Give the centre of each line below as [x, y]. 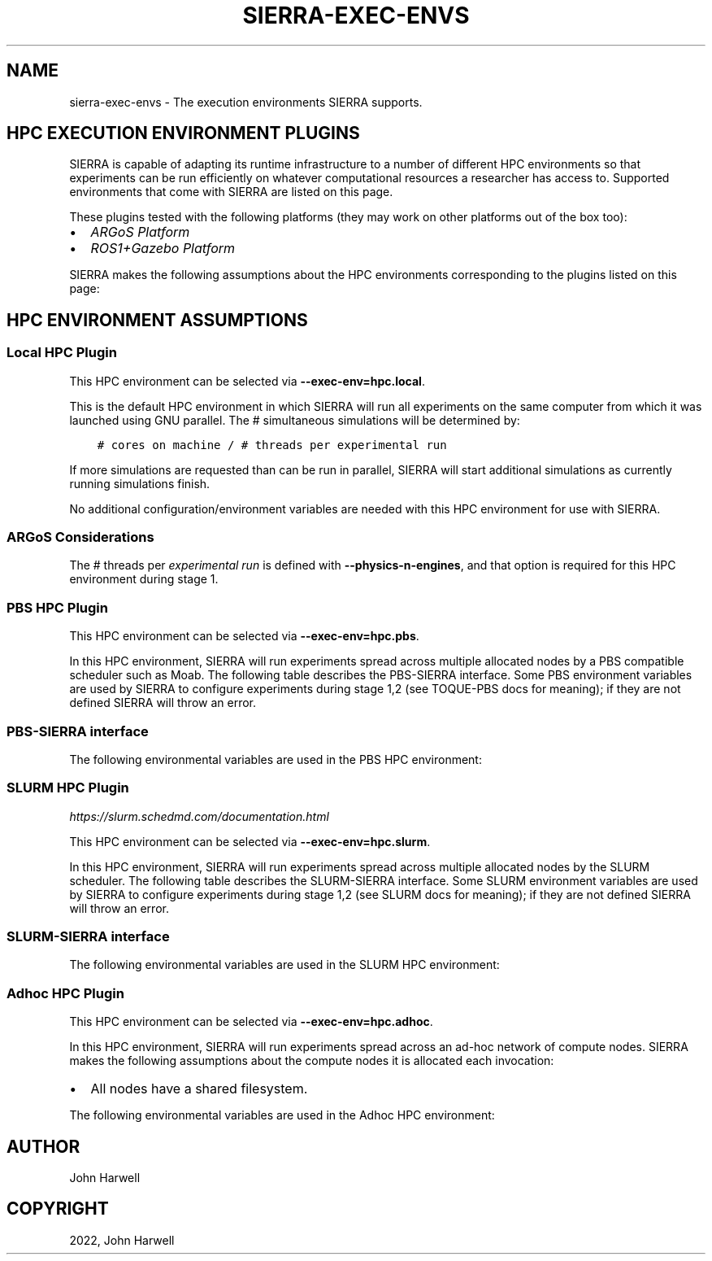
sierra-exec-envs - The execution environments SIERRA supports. [246, 102]
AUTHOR [43, 1146]
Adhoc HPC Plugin [65, 993]
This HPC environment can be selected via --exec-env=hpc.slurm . [250, 841]
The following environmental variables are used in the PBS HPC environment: [276, 759]
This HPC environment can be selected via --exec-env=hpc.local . [247, 381]
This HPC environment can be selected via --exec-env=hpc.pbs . [244, 636]
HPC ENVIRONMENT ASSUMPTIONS [157, 320]
